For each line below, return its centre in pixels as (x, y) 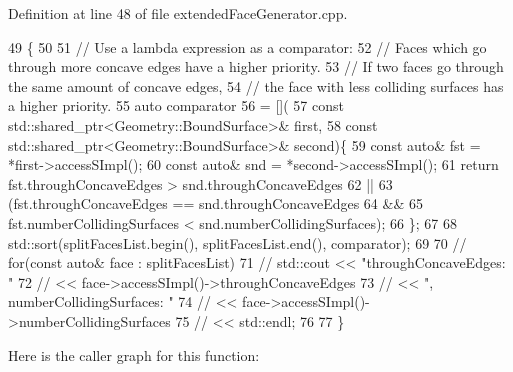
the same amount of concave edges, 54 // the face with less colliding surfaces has (256, 85)
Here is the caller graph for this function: (134, 354)
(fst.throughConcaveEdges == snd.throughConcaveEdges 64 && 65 (215, 203)
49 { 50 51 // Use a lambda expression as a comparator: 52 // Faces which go (247, 46)
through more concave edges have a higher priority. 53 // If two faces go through (256, 66)
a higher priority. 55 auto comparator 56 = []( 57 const (176, 105)
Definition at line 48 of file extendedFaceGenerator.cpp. (178, 13)
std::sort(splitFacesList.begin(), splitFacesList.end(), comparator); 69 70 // (237, 242)
